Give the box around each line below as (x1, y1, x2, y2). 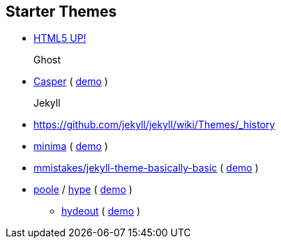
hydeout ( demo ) (61, 205, 141, 218)
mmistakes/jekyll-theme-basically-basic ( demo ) (33, 162, 259, 174)
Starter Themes (6, 3, 117, 20)
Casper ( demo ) (33, 75, 108, 88)
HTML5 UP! (33, 32, 86, 45)
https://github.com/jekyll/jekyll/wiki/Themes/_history (33, 119, 275, 131)
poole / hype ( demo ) (33, 183, 132, 196)
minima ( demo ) (33, 140, 108, 153)
